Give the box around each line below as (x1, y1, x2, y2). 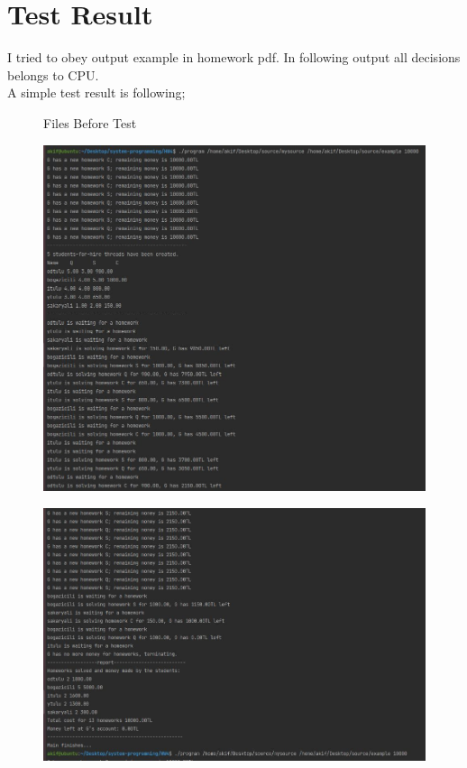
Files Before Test (43, 113, 137, 132)
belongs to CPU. (7, 65, 99, 84)
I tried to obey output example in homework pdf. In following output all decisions (7, 48, 461, 67)
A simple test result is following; (7, 83, 186, 102)
